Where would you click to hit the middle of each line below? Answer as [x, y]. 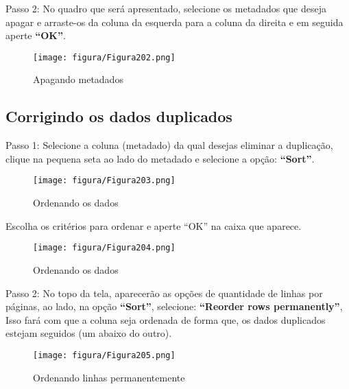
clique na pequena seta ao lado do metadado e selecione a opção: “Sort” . [160, 158]
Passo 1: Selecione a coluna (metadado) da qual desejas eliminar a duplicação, [169, 145]
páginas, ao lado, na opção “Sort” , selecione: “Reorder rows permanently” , [174, 306]
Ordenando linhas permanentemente [109, 377]
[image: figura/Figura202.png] [104, 57]
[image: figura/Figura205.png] [104, 355]
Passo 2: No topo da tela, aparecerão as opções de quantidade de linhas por [164, 293]
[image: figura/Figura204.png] [104, 248]
